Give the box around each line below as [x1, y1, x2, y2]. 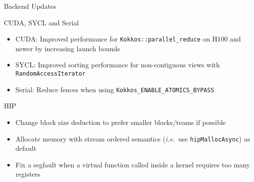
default [15, 143, 37, 153]
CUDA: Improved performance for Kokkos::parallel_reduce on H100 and [15, 34, 241, 44]
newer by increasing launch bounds [15, 43, 120, 53]
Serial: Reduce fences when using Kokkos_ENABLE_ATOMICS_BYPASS [15, 84, 214, 94]
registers [15, 169, 41, 179]
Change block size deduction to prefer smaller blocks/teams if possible [15, 117, 226, 127]
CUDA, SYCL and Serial [4, 17, 79, 27]
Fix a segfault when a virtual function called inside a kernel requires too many [15, 159, 250, 169]
